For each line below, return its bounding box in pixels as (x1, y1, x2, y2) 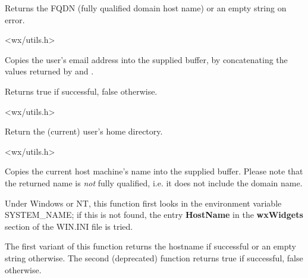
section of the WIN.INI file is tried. (5, 220, 133, 232)
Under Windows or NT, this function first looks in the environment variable (5, 196, 282, 209)
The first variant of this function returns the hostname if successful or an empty (5, 240, 296, 252)
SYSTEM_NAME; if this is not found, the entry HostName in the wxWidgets (5, 208, 303, 221)
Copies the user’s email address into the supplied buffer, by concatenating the (5, 53, 288, 65)
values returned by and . (5, 65, 94, 77)
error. (5, 13, 25, 26)
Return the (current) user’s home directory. (5, 125, 163, 138)
